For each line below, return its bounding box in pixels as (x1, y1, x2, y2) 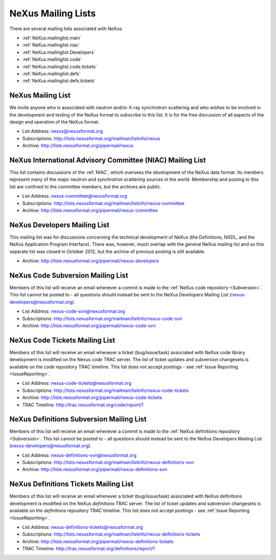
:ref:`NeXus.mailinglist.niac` (22, 42, 80, 48)
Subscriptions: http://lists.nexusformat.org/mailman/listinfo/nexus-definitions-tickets (22, 531, 200, 538)
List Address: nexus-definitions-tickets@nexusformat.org (22, 524, 143, 530)
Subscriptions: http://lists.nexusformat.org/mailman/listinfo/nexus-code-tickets (22, 387, 189, 393)
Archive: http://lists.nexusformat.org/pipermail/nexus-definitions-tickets (22, 538, 174, 544)
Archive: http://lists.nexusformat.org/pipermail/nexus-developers (22, 258, 159, 264)
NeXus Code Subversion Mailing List (9, 271, 128, 279)
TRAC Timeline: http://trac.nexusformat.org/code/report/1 (22, 402, 144, 408)
